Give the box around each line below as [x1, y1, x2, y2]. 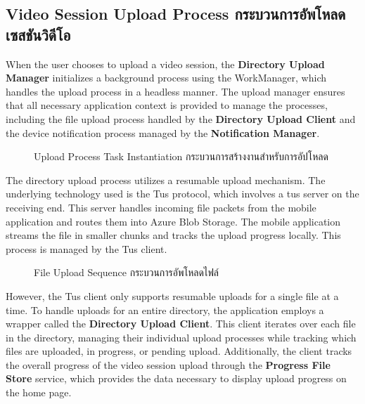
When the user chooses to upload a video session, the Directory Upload [6, 56, 325, 71]
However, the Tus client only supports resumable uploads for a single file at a [6, 288, 339, 303]
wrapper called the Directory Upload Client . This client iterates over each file [6, 316, 356, 331]
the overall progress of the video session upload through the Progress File [6, 357, 331, 372]
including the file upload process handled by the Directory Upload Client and [6, 111, 356, 126]
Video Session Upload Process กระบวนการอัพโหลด [6, 3, 346, 25]
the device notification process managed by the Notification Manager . [6, 125, 320, 140]
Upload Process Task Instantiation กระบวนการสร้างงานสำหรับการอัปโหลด [34, 149, 328, 164]
